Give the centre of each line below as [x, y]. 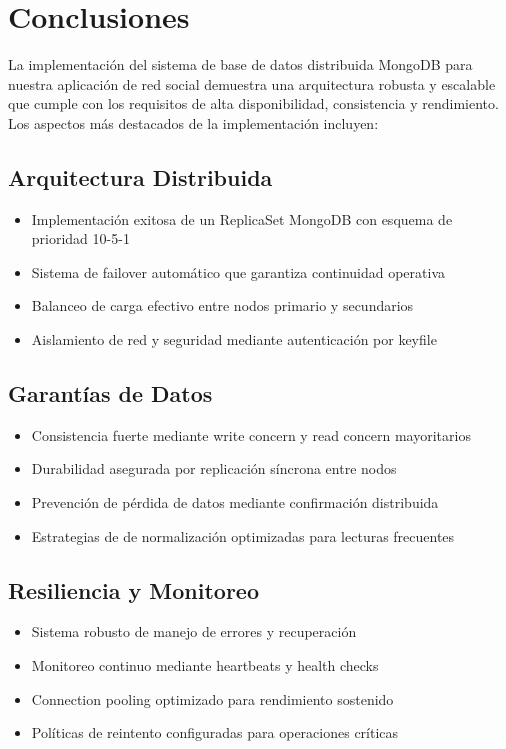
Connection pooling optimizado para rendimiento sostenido [212, 698]
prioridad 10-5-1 [80, 238]
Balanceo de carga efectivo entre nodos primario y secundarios [222, 305]
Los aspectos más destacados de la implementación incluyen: [193, 122]
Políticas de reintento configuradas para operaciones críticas [215, 732]
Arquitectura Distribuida [140, 176]
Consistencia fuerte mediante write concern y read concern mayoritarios [251, 434]
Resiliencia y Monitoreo [133, 589]
